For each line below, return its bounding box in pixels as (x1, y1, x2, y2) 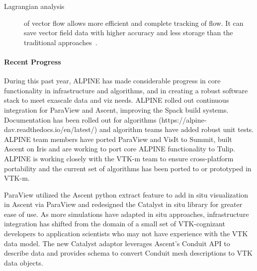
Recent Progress (4, 56, 61, 67)
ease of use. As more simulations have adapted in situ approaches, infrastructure (4, 208, 249, 219)
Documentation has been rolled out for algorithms (4, 114, 157, 125)
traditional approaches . (24, 37, 97, 47)
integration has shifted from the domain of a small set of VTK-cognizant (4, 218, 225, 229)
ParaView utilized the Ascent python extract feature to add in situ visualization (4, 189, 248, 200)
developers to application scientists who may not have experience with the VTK (4, 228, 248, 239)
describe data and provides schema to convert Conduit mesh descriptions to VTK (4, 248, 253, 258)
